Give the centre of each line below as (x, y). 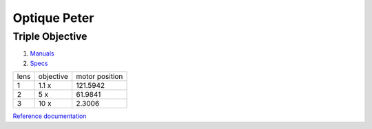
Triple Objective (50, 36)
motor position (100, 77)
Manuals (42, 54)
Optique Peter (53, 18)
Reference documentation (50, 116)
